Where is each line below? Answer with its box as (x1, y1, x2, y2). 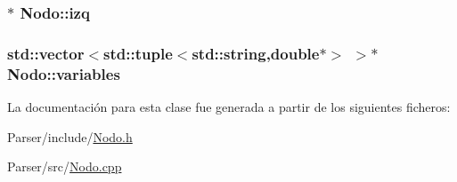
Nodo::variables (7, 62, 120, 84)
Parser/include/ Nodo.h (7, 127, 133, 146)
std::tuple (103, 42, 173, 64)
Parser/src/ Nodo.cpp (7, 157, 122, 176)
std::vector (7, 42, 85, 64)
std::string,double (192, 42, 320, 64)
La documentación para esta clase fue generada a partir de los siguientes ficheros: (7, 97, 451, 115)
